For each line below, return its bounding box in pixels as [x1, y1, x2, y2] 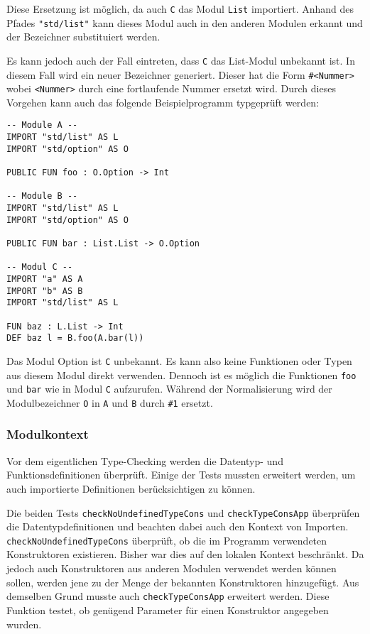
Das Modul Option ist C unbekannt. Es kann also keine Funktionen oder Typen [6, 353, 352, 368]
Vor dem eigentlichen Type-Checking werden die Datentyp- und [6, 453, 283, 468]
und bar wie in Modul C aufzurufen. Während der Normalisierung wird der [6, 381, 332, 396]
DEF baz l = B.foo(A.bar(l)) [6, 333, 144, 344]
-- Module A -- [6, 120, 78, 131]
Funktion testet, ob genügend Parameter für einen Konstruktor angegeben [6, 602, 329, 617]
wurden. [6, 616, 42, 631]
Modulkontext [6, 425, 89, 443]
